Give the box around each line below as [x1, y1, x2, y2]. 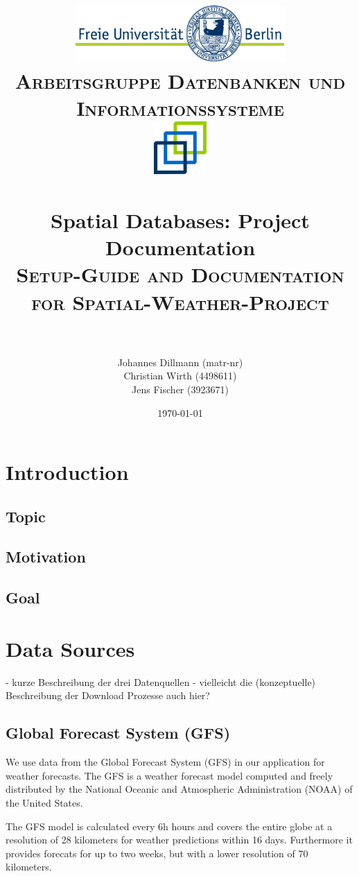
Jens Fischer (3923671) [132, 381, 229, 396]
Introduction [6, 458, 129, 486]
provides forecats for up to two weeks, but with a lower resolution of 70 [6, 845, 308, 860]
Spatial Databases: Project [51, 206, 310, 234]
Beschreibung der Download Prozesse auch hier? [6, 688, 210, 703]
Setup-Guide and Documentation [16, 260, 344, 289]
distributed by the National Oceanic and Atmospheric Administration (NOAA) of [6, 782, 353, 796]
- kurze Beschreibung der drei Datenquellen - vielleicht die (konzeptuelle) [6, 674, 316, 689]
